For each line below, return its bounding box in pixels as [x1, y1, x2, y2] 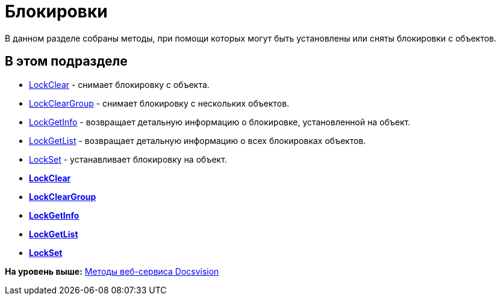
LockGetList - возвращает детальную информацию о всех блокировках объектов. [29, 135, 366, 146]
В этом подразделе [5, 54, 128, 69]
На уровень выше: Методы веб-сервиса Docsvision [5, 266, 219, 277]
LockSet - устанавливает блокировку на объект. [29, 154, 227, 164]
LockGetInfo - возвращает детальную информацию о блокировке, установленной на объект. [29, 116, 411, 127]
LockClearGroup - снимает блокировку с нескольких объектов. [29, 98, 290, 108]
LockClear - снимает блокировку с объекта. [29, 79, 210, 90]
